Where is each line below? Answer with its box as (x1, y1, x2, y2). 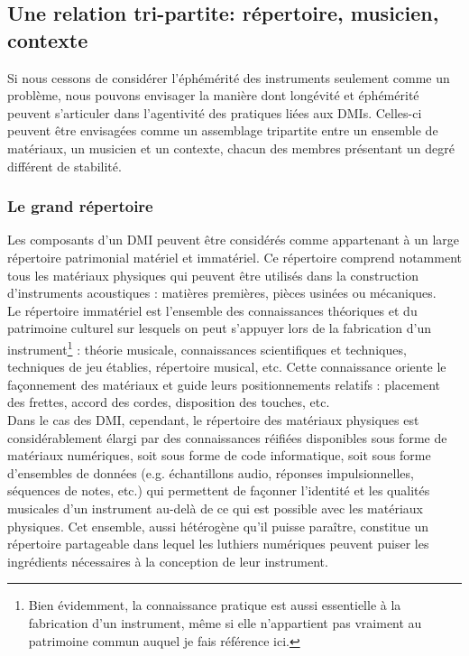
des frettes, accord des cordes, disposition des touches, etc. (7, 393, 330, 411)
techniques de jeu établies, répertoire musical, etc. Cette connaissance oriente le (7, 357, 446, 376)
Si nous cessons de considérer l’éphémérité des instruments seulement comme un (7, 68, 450, 87)
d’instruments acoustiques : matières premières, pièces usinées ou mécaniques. (7, 283, 437, 302)
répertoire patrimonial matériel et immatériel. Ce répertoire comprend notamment (7, 247, 462, 266)
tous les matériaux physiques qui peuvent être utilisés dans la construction (7, 265, 419, 284)
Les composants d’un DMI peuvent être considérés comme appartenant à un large (7, 230, 460, 249)
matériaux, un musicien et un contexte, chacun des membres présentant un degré (7, 138, 455, 157)
